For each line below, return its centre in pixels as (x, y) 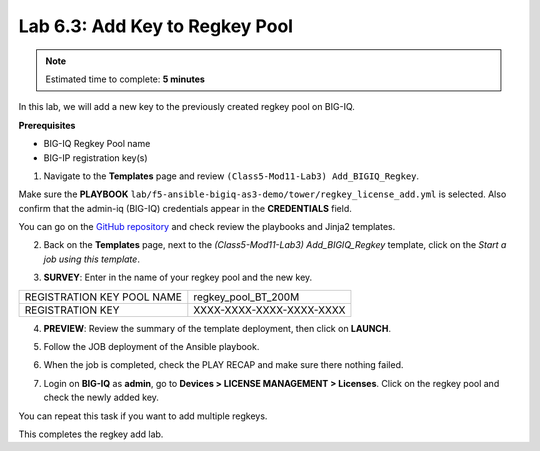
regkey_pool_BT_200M (246, 297)
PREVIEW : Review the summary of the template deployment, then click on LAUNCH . (217, 328)
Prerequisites (47, 125)
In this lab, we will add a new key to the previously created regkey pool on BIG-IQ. (186, 107)
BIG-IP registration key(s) (96, 157)
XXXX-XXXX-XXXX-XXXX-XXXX (269, 310)
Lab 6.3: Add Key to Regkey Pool (156, 26)
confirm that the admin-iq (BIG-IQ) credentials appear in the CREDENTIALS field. (185, 208)
